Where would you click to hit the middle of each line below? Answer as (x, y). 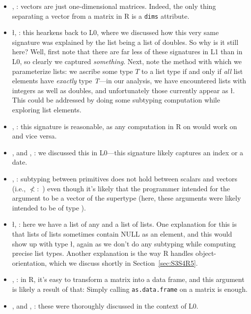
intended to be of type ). (49, 207)
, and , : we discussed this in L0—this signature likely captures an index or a (128, 152)
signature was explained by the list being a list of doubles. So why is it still (125, 42)
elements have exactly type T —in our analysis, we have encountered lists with (129, 81)
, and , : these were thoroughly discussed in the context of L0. (105, 305)
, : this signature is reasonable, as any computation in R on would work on (125, 126)
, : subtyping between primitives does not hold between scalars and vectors (125, 178)
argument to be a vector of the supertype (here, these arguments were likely (126, 198)
